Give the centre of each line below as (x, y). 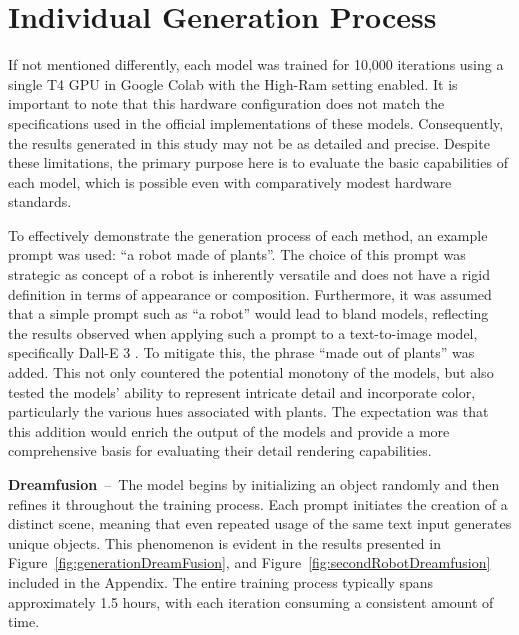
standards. (40, 201)
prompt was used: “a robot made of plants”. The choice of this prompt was (237, 254)
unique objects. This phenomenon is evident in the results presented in (224, 542)
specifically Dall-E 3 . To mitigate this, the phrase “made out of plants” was (241, 352)
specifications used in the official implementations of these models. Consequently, (256, 122)
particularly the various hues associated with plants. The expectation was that (248, 411)
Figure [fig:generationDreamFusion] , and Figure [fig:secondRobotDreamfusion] (249, 562)
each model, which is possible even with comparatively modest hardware (230, 181)
